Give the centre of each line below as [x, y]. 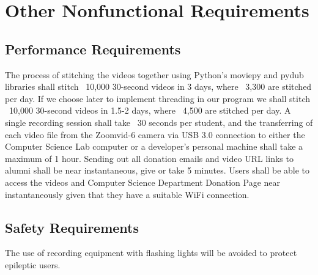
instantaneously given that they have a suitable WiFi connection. [127, 194]
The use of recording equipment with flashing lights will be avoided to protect [151, 253]
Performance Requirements [93, 49]
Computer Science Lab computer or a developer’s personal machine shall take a [154, 146]
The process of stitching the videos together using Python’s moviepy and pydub [154, 74]
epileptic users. [33, 264]
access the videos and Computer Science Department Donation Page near [143, 182]
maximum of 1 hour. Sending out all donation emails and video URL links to [149, 158]
